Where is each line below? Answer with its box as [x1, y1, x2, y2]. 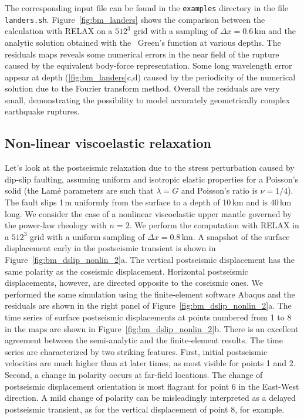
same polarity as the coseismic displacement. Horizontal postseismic [5, 265, 248, 277]
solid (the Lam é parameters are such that [5, 184, 154, 197]
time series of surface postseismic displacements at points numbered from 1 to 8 [5, 310, 292, 323]
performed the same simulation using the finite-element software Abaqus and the [5, 288, 295, 300]
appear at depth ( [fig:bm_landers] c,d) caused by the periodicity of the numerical [5, 70, 296, 83]
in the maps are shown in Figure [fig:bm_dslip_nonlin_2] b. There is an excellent [5, 322, 299, 334]
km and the [254, 25, 296, 37]
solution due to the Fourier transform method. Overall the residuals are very [5, 82, 280, 94]
